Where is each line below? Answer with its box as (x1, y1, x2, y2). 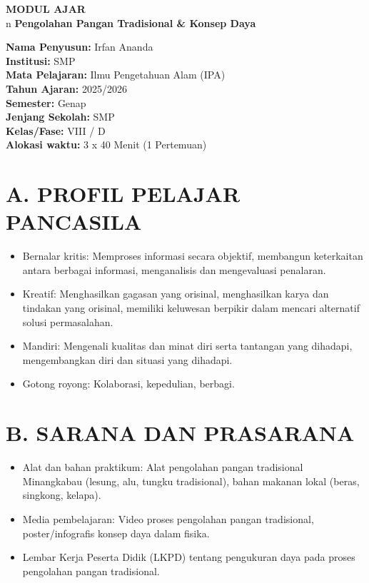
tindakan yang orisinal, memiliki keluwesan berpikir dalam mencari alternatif (22, 300, 360, 315)
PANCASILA (6, 207, 142, 236)
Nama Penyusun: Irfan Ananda (6, 39, 153, 54)
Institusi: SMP (6, 53, 76, 68)
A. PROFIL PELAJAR (6, 179, 241, 208)
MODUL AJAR (6, 1, 86, 16)
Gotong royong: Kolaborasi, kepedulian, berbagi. (22, 376, 235, 391)
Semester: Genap (6, 95, 86, 110)
